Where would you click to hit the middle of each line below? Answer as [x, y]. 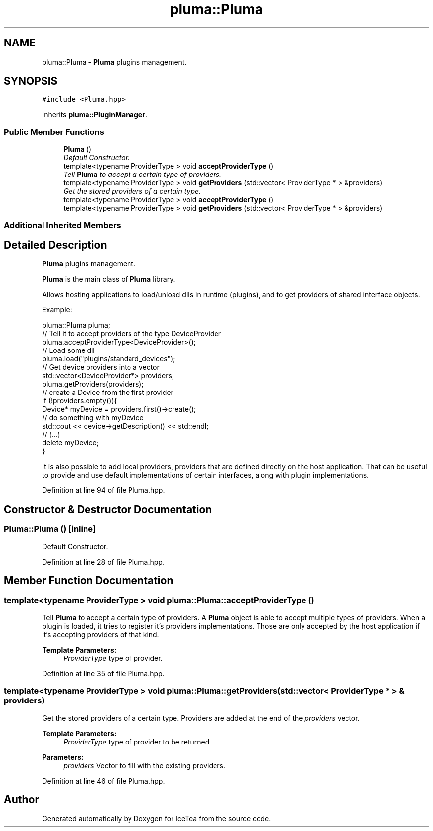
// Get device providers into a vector [101, 367]
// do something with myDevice [93, 418]
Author [22, 800]
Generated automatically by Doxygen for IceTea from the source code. [157, 819]
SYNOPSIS [31, 81]
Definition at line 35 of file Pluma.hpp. [103, 673]
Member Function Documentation [89, 581]
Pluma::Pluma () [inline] [50, 529]
